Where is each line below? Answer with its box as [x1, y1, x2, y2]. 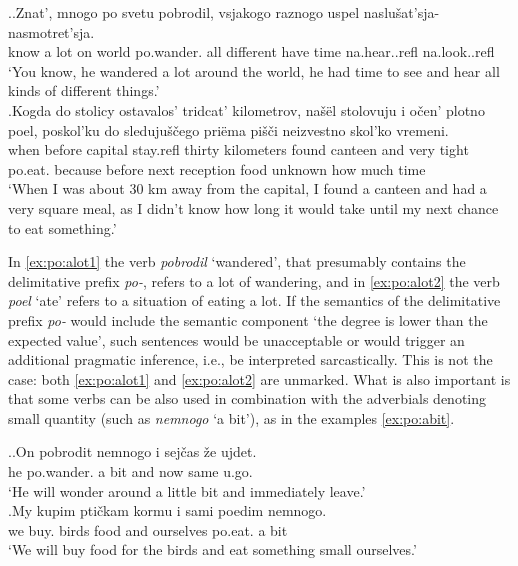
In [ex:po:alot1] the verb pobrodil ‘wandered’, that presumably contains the [8, 251, 466, 272]
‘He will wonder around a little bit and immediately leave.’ [8, 480, 366, 501]
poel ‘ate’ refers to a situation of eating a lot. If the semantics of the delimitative [8, 290, 501, 311]
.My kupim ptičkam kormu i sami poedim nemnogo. [8, 500, 327, 521]
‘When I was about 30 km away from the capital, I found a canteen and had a [8, 178, 487, 199]
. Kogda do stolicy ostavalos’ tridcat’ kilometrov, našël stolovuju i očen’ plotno [8, 99, 485, 120]
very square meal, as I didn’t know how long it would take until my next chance [8, 197, 499, 218]
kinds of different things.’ [8, 80, 160, 101]
